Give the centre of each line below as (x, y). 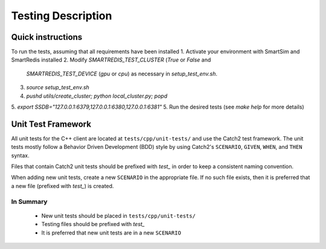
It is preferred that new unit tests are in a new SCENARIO (111, 233)
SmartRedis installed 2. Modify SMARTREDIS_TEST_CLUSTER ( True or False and (111, 60)
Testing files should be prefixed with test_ (93, 224)
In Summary (29, 201)
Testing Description (62, 16)
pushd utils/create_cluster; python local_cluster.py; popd (97, 96)
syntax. (20, 155)
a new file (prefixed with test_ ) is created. (62, 186)
